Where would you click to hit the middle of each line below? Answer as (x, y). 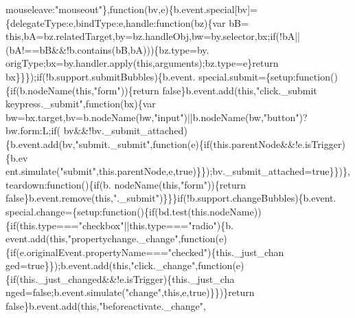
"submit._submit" (113, 144)
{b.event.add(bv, (41, 144)
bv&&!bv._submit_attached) (125, 130)
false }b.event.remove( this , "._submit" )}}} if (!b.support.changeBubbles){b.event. (171, 198)
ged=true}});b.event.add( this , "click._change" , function (119, 265)
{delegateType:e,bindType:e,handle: (81, 22)
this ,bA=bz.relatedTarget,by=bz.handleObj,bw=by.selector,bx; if (141, 36)
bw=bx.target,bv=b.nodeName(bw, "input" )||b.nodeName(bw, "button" (152, 117)
